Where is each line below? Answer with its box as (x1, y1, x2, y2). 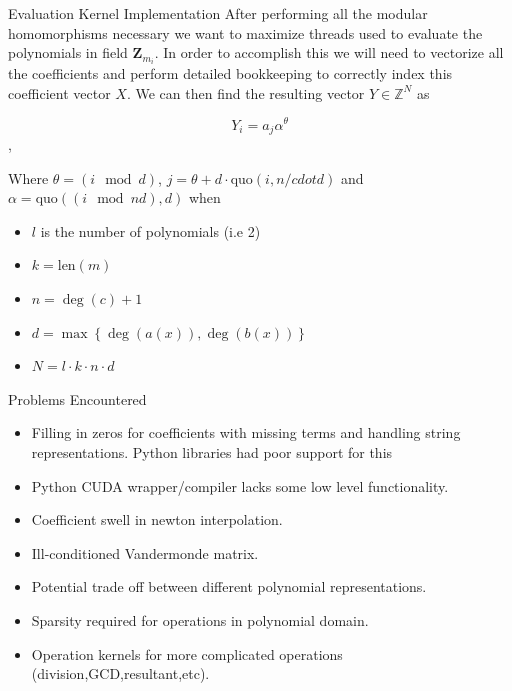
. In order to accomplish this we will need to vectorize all (154, 42, 504, 63)
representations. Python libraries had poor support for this (31, 441, 393, 462)
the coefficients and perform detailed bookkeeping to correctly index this (8, 63, 453, 84)
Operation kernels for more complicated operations (31, 643, 343, 664)
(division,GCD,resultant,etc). (31, 663, 210, 684)
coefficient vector (8, 82, 111, 103)
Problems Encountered (8, 388, 147, 409)
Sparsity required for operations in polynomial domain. (31, 609, 369, 630)
